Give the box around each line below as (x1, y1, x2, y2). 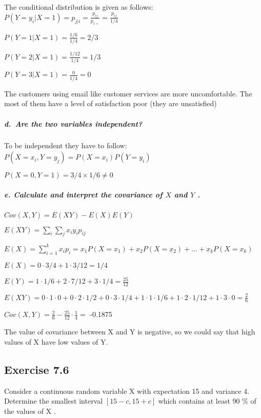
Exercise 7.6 (4, 361, 69, 377)
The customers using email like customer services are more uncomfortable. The (4, 88, 252, 98)
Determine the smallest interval (4, 395, 103, 406)
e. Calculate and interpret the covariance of (4, 189, 163, 200)
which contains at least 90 (158, 395, 240, 406)
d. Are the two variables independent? (4, 118, 143, 129)
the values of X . (4, 405, 56, 416)
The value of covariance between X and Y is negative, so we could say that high (4, 326, 255, 337)
